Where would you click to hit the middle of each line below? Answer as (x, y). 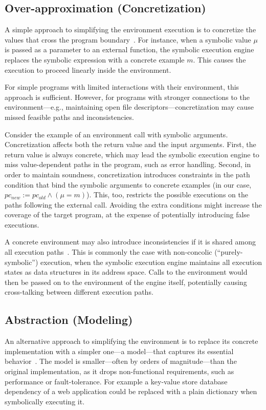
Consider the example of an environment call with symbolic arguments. (116, 134)
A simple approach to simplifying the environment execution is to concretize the (130, 29)
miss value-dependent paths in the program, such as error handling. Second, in (128, 164)
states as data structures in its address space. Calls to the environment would (126, 272)
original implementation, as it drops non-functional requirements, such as (119, 371)
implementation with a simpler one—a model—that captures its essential (119, 351)
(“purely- (229, 252)
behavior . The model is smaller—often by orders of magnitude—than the (121, 361)
